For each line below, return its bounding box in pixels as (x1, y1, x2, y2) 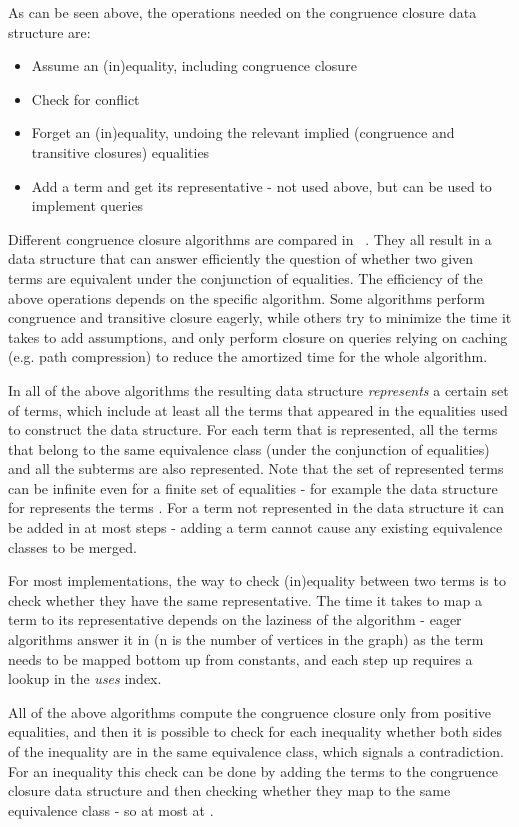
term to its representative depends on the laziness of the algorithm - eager (8, 609, 462, 630)
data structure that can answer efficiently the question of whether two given (8, 248, 474, 269)
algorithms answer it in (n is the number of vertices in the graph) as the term (8, 629, 484, 650)
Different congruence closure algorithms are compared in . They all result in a (8, 228, 492, 249)
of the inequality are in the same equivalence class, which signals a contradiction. (8, 741, 504, 761)
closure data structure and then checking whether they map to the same (8, 780, 451, 801)
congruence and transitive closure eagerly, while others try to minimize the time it (8, 307, 512, 328)
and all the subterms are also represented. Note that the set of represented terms (8, 458, 504, 479)
